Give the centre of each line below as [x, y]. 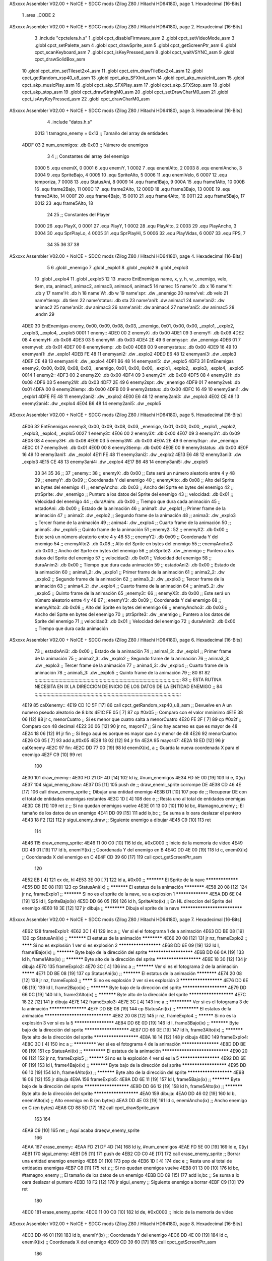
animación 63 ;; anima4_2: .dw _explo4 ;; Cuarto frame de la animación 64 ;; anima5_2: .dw [129, 586]
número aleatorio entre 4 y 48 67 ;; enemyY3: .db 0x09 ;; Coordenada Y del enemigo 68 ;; [128, 600]
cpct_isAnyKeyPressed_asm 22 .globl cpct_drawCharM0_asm [86, 99]
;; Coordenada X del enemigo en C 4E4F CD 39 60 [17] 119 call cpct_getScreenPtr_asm [112, 857]
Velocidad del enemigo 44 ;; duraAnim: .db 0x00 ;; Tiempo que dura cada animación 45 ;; [128, 501]
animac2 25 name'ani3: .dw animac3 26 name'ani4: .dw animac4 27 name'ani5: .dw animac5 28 [134, 307]
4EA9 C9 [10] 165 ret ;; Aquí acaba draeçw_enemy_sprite [81, 1130]
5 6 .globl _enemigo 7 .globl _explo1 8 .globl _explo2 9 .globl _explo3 [118, 267]
